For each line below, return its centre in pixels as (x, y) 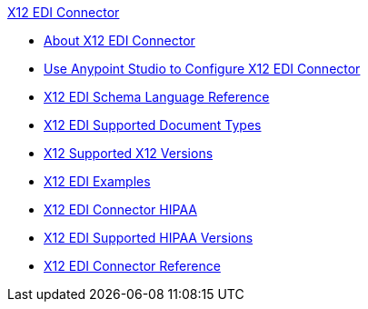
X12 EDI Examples (97, 181)
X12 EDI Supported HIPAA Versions (149, 238)
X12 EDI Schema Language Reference (157, 97)
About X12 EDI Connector (119, 40)
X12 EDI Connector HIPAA (120, 209)
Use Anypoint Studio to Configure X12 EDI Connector (202, 69)
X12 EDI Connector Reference (132, 266)
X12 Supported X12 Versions (129, 153)
